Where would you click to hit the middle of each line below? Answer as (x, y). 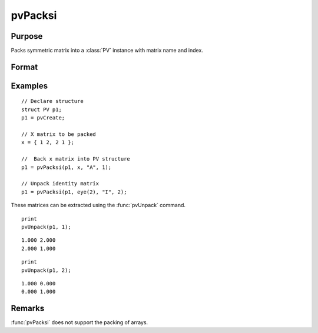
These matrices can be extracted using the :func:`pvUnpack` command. (98, 205)
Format (24, 67)
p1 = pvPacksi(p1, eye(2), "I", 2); (74, 192)
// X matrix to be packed (59, 134)
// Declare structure (52, 101)
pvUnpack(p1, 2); (46, 270)
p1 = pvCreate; (43, 118)
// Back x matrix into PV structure (76, 159)
